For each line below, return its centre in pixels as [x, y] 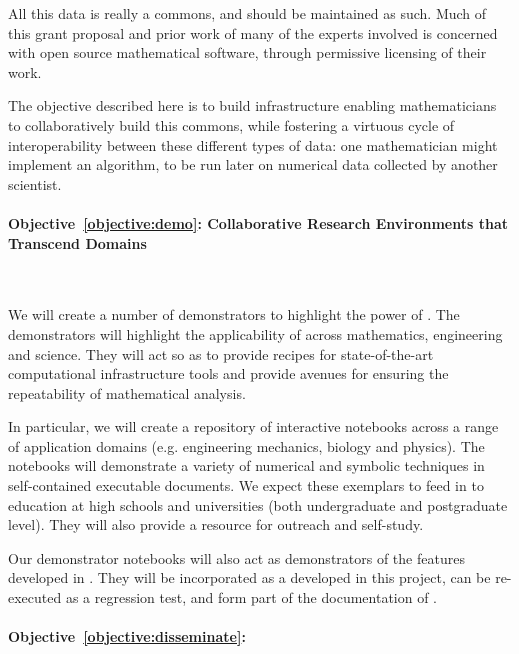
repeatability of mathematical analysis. [127, 392]
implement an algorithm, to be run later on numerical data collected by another [253, 164]
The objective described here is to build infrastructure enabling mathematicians [252, 105]
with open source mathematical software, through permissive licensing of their [247, 52]
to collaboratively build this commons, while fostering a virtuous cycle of [231, 124]
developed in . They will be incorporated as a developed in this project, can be [249, 577]
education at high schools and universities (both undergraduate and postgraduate [258, 504]
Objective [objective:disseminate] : [127, 636]
